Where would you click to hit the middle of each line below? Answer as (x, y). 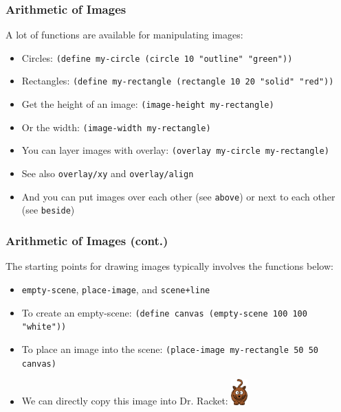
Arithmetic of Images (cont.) (87, 240)
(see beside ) (48, 210)
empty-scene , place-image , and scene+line (116, 289)
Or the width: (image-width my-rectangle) (116, 127)
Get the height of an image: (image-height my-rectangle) (148, 104)
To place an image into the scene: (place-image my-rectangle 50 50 (170, 348)
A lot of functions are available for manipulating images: (124, 35)
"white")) (44, 327)
